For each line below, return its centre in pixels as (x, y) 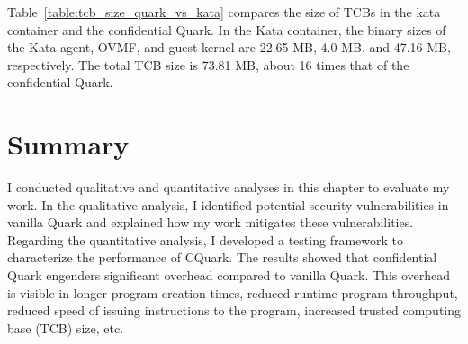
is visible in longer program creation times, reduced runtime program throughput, (233, 292)
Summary (68, 144)
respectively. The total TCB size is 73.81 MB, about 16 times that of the (208, 64)
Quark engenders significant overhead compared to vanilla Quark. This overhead (229, 275)
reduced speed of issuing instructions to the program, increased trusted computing (234, 310)
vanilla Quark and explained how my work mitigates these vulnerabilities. (211, 222)
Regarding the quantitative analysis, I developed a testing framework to (205, 239)
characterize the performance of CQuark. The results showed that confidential (222, 257)
